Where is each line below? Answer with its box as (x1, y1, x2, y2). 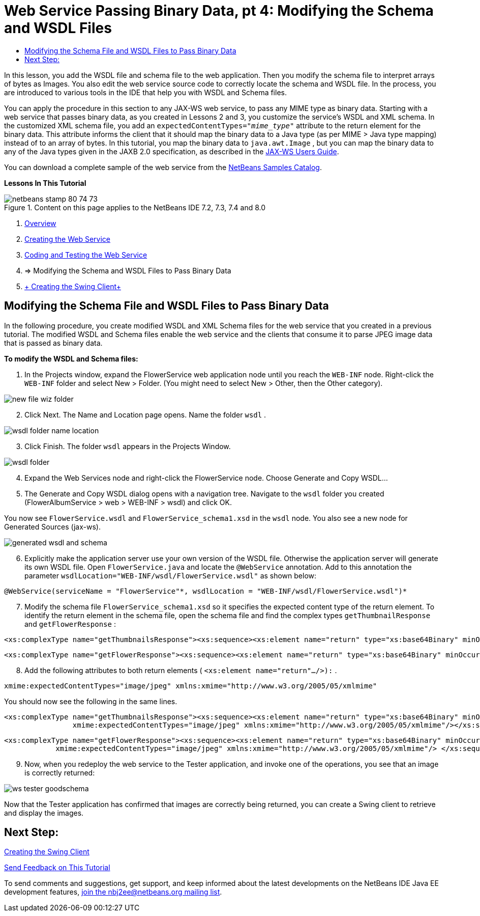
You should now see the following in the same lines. (4, 697, 177, 706)
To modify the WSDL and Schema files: (4, 354, 138, 363)
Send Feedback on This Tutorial (4, 863, 110, 872)
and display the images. (4, 808, 84, 817)
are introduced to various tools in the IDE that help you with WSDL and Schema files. (4, 88, 287, 97)
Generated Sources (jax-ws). (4, 522, 101, 531)
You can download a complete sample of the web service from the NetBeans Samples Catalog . (4, 162, 322, 172)
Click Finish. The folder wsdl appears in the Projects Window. (24, 441, 231, 451)
